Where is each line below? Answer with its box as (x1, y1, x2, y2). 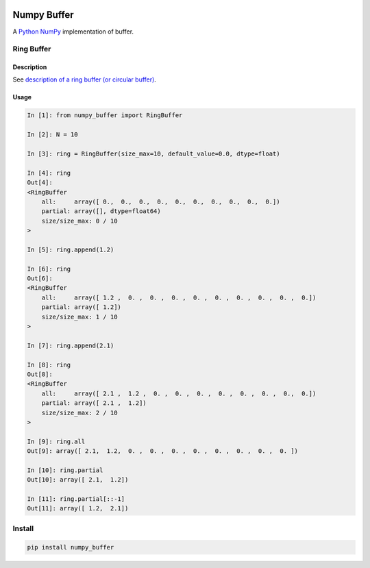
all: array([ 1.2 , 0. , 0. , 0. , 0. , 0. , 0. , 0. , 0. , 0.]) (41, 293, 317, 301)
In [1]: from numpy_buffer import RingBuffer (27, 112, 183, 119)
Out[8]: (27, 371, 53, 378)
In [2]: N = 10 (27, 131, 78, 138)
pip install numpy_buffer (27, 543, 114, 551)
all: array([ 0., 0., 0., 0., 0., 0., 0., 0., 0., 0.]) (41, 197, 280, 206)
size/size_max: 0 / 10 (41, 217, 118, 225)
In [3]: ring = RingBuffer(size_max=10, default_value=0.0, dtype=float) (27, 150, 280, 158)
